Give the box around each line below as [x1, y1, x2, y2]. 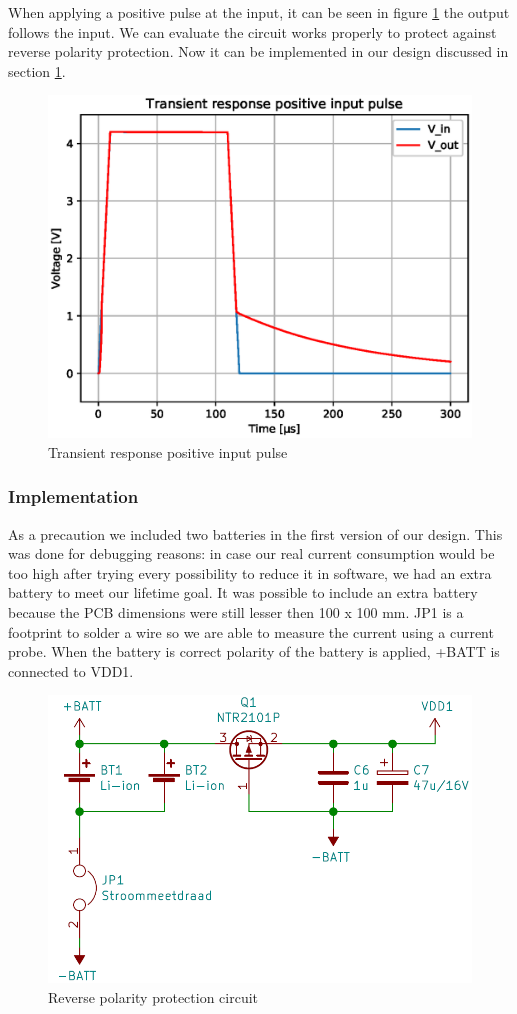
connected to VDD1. [8, 660, 134, 681]
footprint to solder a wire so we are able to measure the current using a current [8, 621, 494, 642]
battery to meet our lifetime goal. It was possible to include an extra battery [8, 582, 478, 603]
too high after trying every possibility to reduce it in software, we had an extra [8, 562, 492, 583]
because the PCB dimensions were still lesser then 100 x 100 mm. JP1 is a [8, 602, 464, 622]
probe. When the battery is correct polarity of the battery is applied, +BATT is [8, 641, 500, 662]
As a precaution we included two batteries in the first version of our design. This [8, 523, 503, 544]
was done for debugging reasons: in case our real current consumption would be [8, 543, 495, 564]
